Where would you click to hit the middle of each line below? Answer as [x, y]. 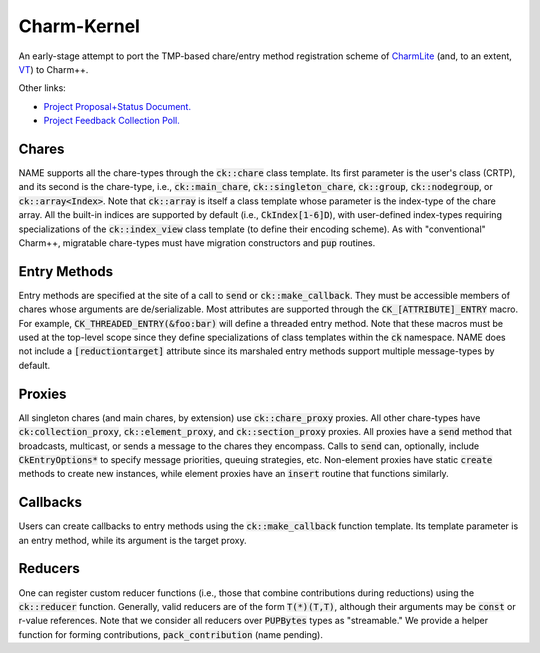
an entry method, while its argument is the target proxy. [132, 540]
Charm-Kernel [79, 26]
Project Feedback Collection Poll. [111, 121]
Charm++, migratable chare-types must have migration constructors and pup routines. [197, 242]
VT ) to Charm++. [53, 69]
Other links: [42, 88]
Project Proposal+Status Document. [117, 106]
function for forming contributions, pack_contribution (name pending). [171, 634]
